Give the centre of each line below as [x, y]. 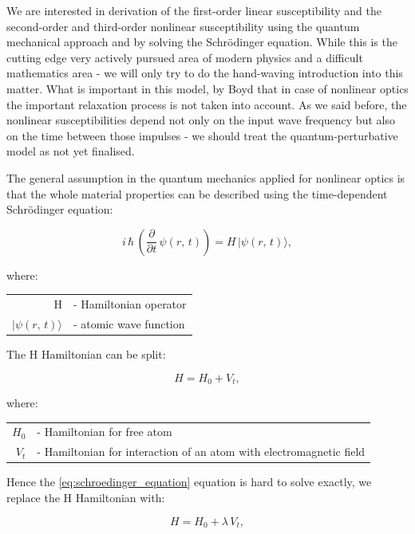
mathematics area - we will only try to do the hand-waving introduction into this [205, 73]
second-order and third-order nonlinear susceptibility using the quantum [183, 26]
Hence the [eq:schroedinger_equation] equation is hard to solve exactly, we [189, 482]
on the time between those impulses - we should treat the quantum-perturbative [202, 135]
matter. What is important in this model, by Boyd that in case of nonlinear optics [207, 88]
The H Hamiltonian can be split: [86, 354]
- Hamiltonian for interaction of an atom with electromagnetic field [201, 452]
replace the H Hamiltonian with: [86, 497]
